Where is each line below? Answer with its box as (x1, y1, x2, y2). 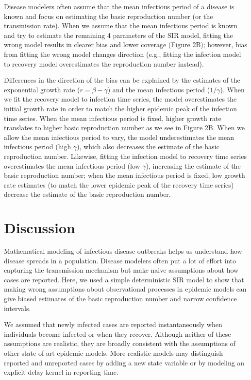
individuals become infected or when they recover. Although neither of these (4, 328, 231, 339)
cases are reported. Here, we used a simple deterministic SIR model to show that (4, 274, 244, 284)
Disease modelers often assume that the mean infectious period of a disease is (4, 1, 234, 11)
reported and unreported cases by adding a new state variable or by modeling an (4, 357, 245, 367)
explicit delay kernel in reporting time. (4, 367, 118, 377)
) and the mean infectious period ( (107, 84, 210, 94)
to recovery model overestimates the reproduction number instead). (4, 58, 204, 69)
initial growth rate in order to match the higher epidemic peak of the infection (4, 103, 237, 113)
